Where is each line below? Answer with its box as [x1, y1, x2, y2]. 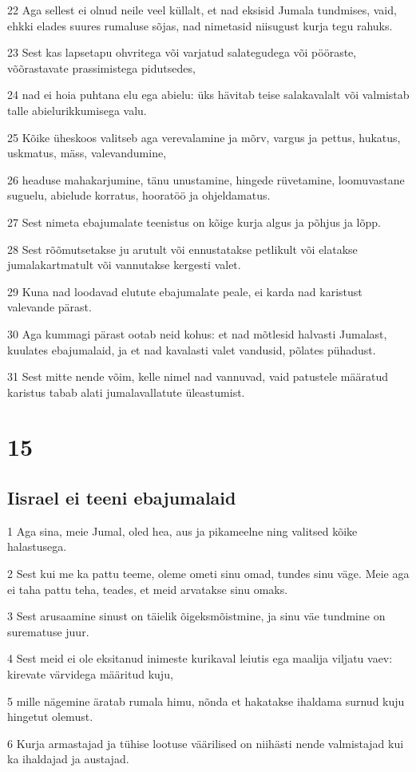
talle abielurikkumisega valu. [7, 101, 147, 118]
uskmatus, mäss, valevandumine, [7, 145, 167, 161]
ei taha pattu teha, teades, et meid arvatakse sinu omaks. [7, 580, 288, 597]
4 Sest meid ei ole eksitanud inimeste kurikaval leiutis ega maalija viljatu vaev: [7, 650, 393, 667]
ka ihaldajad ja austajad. [7, 750, 129, 767]
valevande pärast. [7, 299, 92, 315]
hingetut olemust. [7, 708, 93, 725]
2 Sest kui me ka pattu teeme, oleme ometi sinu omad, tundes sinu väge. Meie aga [7, 565, 410, 582]
